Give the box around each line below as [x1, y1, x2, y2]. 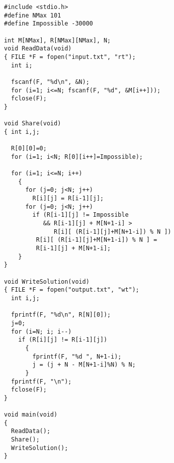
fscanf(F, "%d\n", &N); [11, 78, 89, 85]
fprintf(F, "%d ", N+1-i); [32, 353, 122, 360]
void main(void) [4, 411, 58, 419]
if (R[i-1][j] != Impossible [32, 211, 129, 219]
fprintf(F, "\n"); [11, 378, 72, 385]
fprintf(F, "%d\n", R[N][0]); [11, 311, 111, 319]
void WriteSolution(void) [4, 278, 89, 285]
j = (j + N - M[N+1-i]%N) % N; [32, 361, 136, 369]
